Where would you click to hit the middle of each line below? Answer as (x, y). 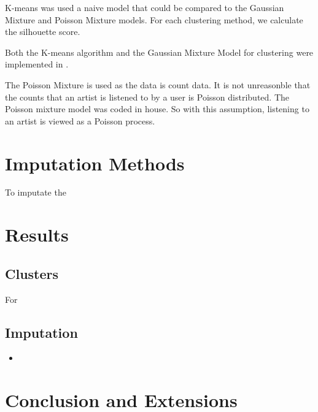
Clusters (32, 273)
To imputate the (36, 192)
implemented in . (37, 64)
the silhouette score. (43, 32)
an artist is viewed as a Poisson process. (80, 120)
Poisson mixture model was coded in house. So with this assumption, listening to (157, 109)
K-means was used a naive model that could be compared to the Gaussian (145, 7)
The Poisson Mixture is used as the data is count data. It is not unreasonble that (158, 84)
